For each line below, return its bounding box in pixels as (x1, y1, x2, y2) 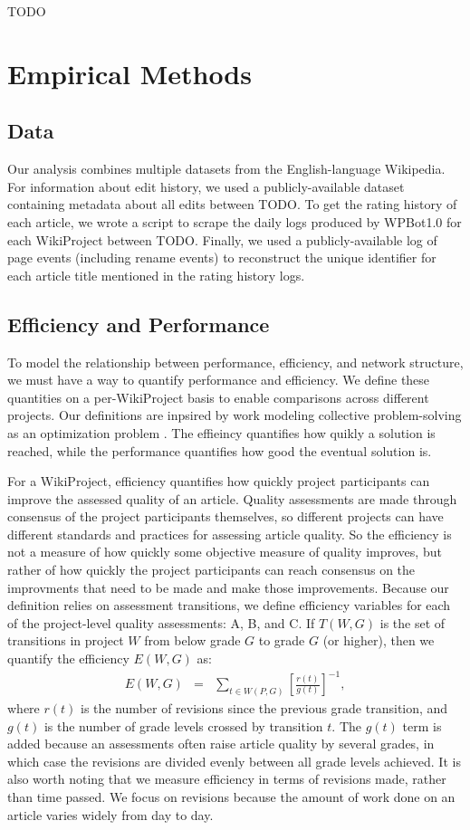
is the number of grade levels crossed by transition (43, 716, 323, 735)
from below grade (144, 631, 241, 650)
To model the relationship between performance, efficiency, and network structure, (7, 352, 464, 371)
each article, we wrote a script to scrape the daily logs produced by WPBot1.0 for (7, 212, 462, 231)
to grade (258, 631, 305, 650)
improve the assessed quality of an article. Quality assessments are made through (7, 489, 457, 508)
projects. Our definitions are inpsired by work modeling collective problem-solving (7, 405, 462, 425)
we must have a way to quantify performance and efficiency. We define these (7, 370, 430, 389)
